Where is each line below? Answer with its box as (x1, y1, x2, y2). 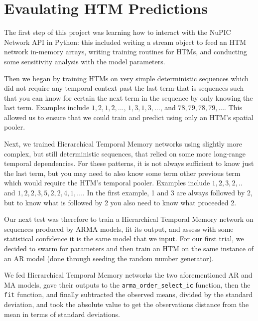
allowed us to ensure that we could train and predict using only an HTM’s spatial (4, 112, 254, 122)
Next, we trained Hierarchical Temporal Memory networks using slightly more (4, 139, 243, 149)
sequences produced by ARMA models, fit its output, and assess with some (4, 223, 234, 234)
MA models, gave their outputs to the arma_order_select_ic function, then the (4, 279, 251, 290)
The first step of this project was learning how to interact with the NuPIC (4, 27, 231, 37)
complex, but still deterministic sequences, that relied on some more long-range (4, 148, 246, 159)
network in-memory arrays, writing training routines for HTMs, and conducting (4, 46, 247, 57)
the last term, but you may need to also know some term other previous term (4, 167, 241, 178)
